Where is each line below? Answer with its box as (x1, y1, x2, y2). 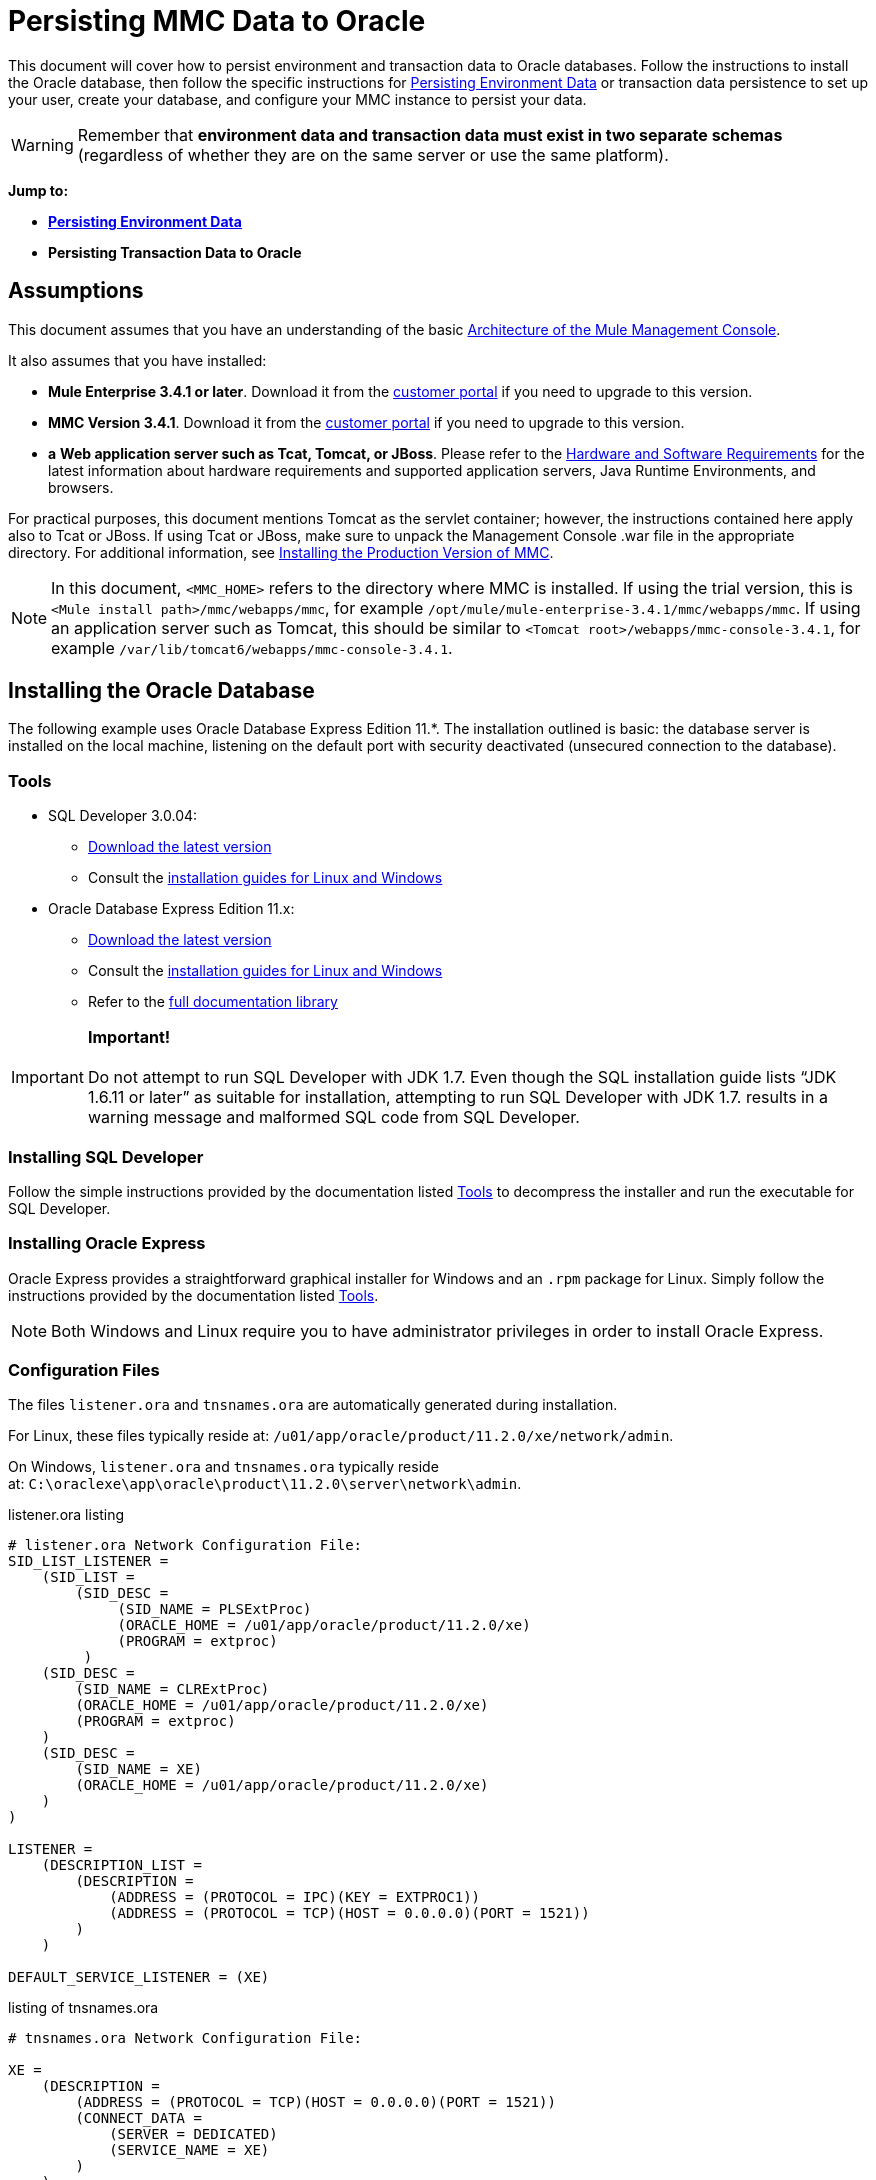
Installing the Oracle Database (8, 678, 315, 704)
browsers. (48, 478, 114, 496)
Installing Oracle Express (8, 1233, 206, 1254)
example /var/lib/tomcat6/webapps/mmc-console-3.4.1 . (51, 637, 453, 658)
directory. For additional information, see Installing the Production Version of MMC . (8, 543, 554, 561)
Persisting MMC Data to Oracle (8, 4, 426, 38)
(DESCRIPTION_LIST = (41, 1857, 202, 1874)
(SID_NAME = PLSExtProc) (117, 1601, 312, 1618)
